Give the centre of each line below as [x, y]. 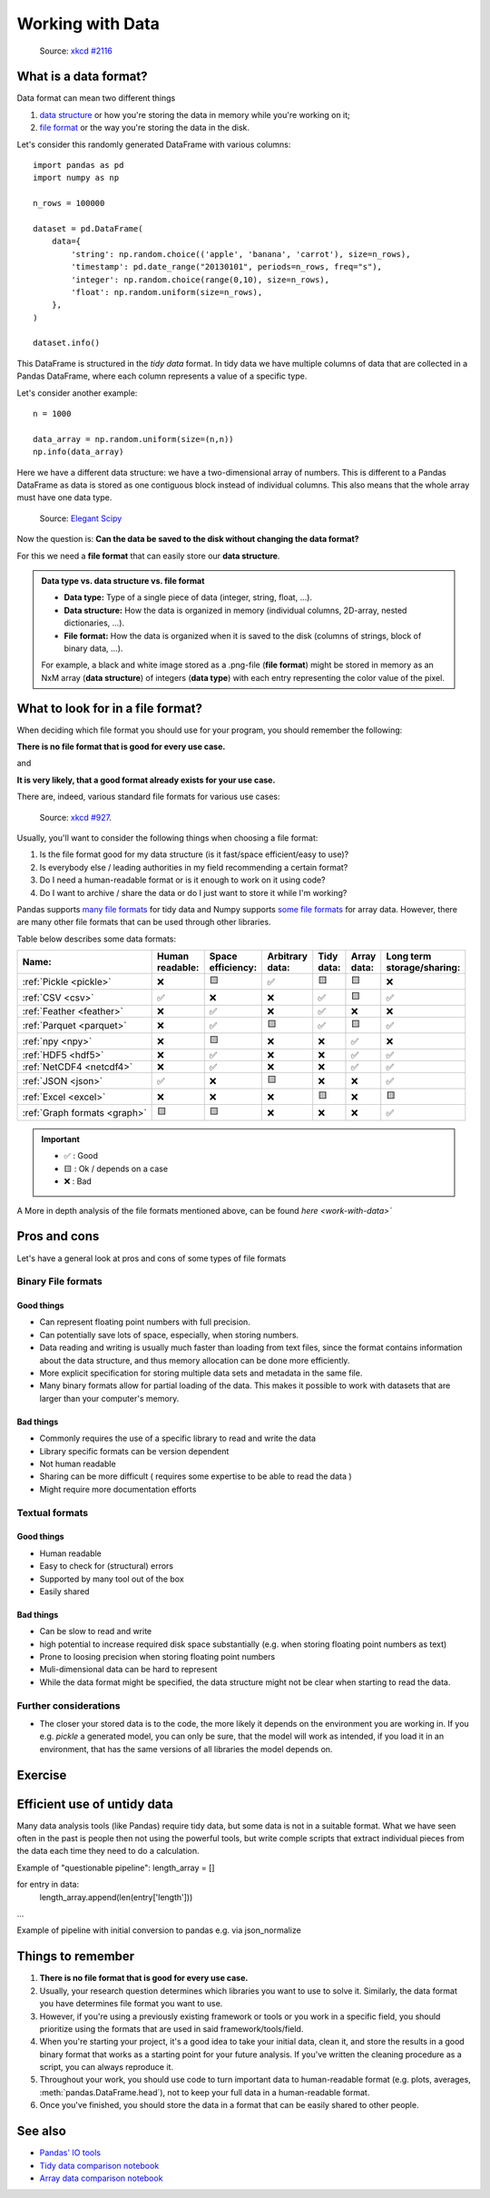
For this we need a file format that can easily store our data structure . [148, 556]
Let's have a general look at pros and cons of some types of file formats [152, 1258]
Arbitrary [288, 956]
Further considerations [69, 1705]
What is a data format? [82, 77]
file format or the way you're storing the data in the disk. [144, 128]
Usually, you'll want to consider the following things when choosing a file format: [167, 838]
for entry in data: [48, 1885]
